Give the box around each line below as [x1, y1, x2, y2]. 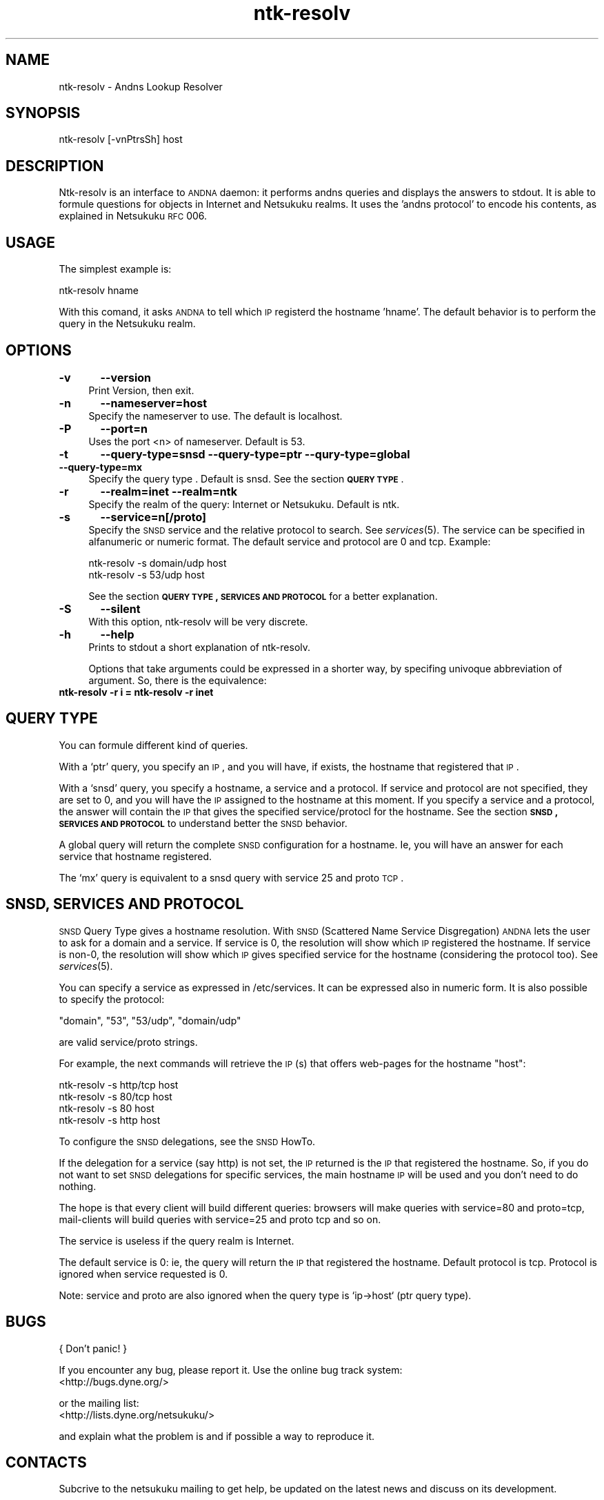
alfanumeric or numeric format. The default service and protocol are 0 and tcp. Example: [88, 535, 491, 547]
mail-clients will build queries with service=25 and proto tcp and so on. [59, 1213, 381, 1225]
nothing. [59, 1180, 97, 1192]
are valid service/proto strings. [59, 1035, 198, 1048]
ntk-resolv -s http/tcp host [59, 1078, 179, 1091]
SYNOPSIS [6, 104, 81, 122]
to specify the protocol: [59, 993, 165, 1005]
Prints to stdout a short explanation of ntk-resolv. [88, 641, 311, 653]
